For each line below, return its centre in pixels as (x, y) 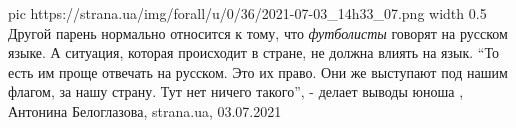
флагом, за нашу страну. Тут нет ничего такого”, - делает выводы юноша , (236, 91)
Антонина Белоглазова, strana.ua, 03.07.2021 (145, 110)
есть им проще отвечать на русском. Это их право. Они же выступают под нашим (258, 71)
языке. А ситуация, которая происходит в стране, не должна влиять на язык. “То (253, 52)
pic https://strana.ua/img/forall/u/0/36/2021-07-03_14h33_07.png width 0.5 (247, 13)
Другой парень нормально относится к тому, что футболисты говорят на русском (258, 32)
